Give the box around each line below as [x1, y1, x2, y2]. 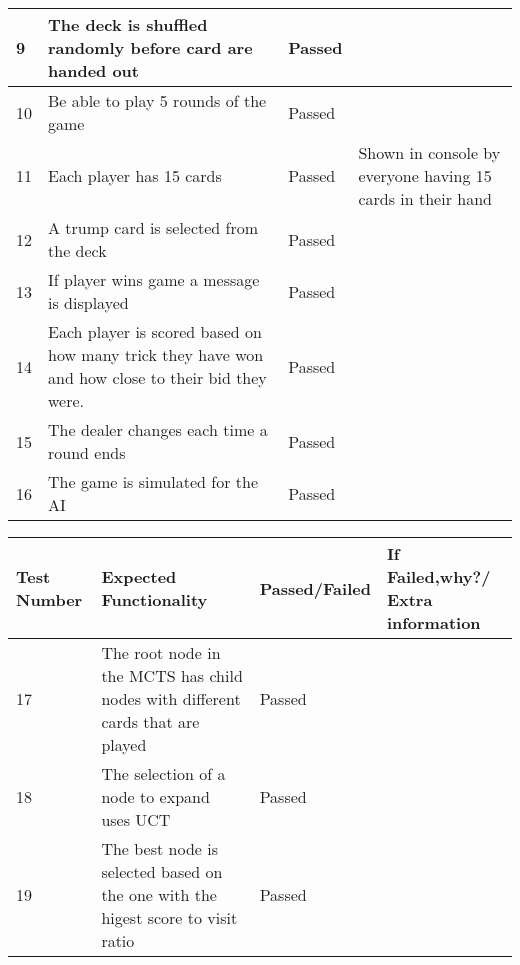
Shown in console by [358, 141, 501, 164]
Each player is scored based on [48, 320, 262, 343]
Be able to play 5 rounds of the [48, 89, 267, 112]
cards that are [101, 710, 200, 733]
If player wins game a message [48, 268, 260, 291]
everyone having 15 [358, 164, 492, 187]
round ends [48, 441, 126, 464]
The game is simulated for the [48, 470, 258, 493]
